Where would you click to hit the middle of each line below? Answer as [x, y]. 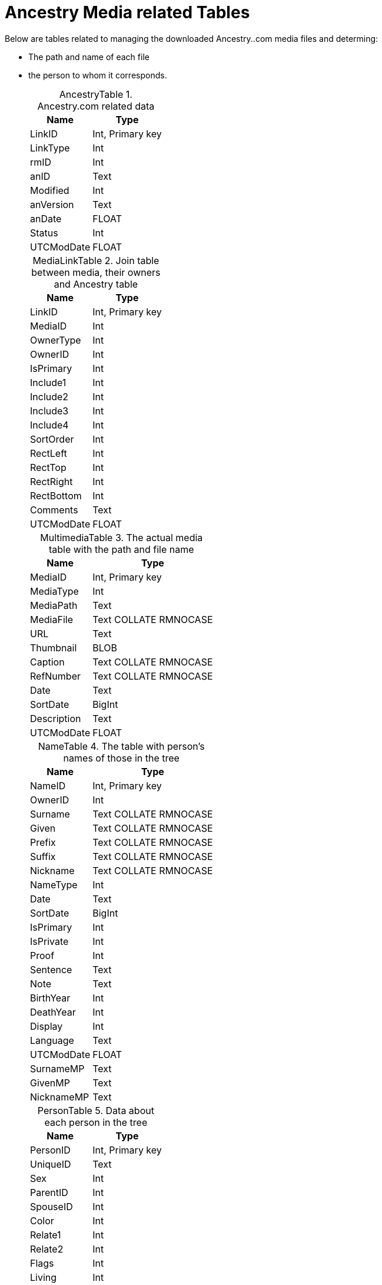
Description [56, 718]
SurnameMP [57, 1068]
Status [44, 233]
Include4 [49, 425]
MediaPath [54, 605]
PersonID [50, 1150]
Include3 [49, 411]
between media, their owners [96, 272]
